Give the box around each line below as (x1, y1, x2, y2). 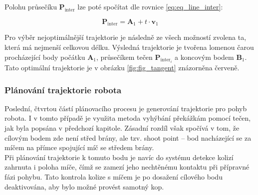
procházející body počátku (4, 51, 85, 62)
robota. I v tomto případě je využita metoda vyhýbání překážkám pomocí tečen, (4, 113, 251, 123)
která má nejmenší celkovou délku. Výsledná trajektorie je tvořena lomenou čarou (4, 41, 254, 52)
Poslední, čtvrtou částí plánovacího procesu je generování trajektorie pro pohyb (4, 103, 247, 113)
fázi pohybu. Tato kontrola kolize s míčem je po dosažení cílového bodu (4, 171, 223, 182)
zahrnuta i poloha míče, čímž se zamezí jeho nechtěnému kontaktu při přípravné (4, 162, 250, 172)
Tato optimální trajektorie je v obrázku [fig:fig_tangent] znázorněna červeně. (4, 62, 240, 73)
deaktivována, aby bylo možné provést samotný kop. (4, 181, 164, 192)
